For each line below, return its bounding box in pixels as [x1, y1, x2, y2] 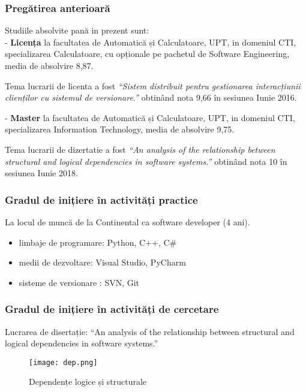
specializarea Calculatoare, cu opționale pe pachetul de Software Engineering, [5, 47, 290, 60]
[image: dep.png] [29, 358, 98, 367]
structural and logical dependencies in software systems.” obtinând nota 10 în [5, 155, 287, 167]
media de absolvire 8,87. [5, 59, 94, 71]
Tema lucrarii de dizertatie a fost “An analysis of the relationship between [5, 143, 275, 155]
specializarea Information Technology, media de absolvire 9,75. [5, 123, 235, 135]
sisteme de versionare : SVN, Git [19, 276, 140, 288]
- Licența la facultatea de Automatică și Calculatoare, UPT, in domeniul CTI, [5, 35, 296, 48]
